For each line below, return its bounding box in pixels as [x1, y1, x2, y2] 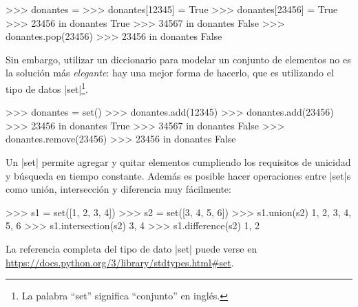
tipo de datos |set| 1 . [6, 79, 88, 96]
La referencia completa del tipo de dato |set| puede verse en [6, 241, 257, 255]
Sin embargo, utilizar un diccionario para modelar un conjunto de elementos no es [6, 52, 351, 66]
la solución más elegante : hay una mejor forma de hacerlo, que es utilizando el [6, 65, 334, 80]
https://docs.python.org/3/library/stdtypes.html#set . [6, 255, 234, 269]
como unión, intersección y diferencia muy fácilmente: [6, 182, 231, 196]
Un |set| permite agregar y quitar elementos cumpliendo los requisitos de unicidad [6, 155, 351, 169]
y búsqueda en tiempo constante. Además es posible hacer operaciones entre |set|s [6, 168, 351, 182]
